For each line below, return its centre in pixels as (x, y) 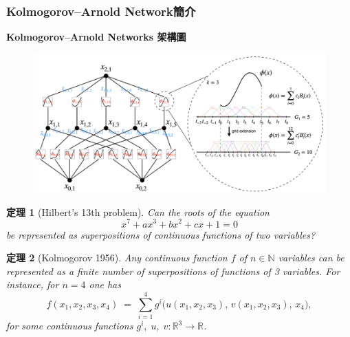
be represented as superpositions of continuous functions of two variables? (161, 234)
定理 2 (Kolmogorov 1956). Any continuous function (117, 258)
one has (105, 284)
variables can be (311, 258)
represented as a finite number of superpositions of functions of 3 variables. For (173, 271)
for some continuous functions (70, 326)
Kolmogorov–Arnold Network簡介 (101, 11)
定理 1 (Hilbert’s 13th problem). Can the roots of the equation (138, 211)
